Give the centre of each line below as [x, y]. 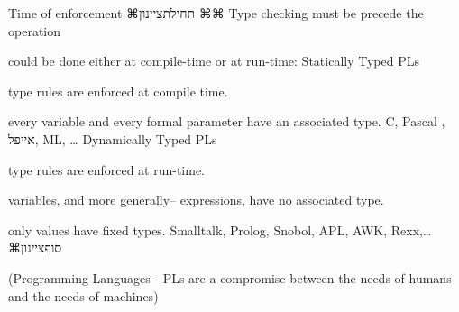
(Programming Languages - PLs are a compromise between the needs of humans [230, 277]
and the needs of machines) [83, 295]
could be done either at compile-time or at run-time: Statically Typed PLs [214, 61]
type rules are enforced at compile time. [118, 91]
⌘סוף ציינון [35, 248]
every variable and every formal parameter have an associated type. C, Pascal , [227, 121]
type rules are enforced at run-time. [107, 169]
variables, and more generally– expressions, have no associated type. [196, 200]
